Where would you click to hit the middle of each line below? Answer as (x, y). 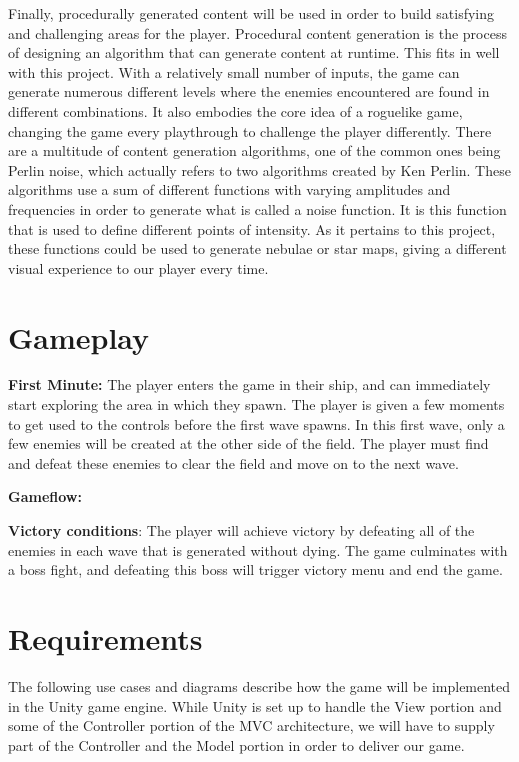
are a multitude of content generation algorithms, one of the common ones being (254, 150)
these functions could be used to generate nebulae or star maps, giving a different (257, 248)
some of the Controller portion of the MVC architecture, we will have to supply (251, 725)
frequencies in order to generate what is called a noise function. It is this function (257, 208)
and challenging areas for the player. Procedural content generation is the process (257, 32)
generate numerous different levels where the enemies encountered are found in (249, 91)
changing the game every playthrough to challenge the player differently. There (250, 130)
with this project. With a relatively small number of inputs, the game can (234, 71)
